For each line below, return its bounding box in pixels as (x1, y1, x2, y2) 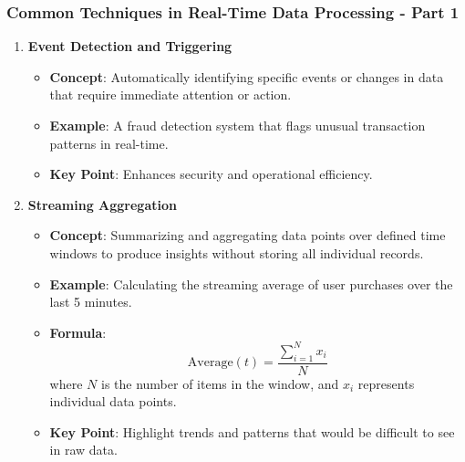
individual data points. (49, 392, 177, 411)
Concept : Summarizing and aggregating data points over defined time (49, 226, 446, 245)
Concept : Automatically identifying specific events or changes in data (49, 67, 444, 86)
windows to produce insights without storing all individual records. (49, 243, 424, 262)
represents (357, 373, 415, 393)
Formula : (49, 322, 107, 341)
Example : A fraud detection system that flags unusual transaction (49, 116, 426, 134)
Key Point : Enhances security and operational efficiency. (49, 164, 373, 184)
